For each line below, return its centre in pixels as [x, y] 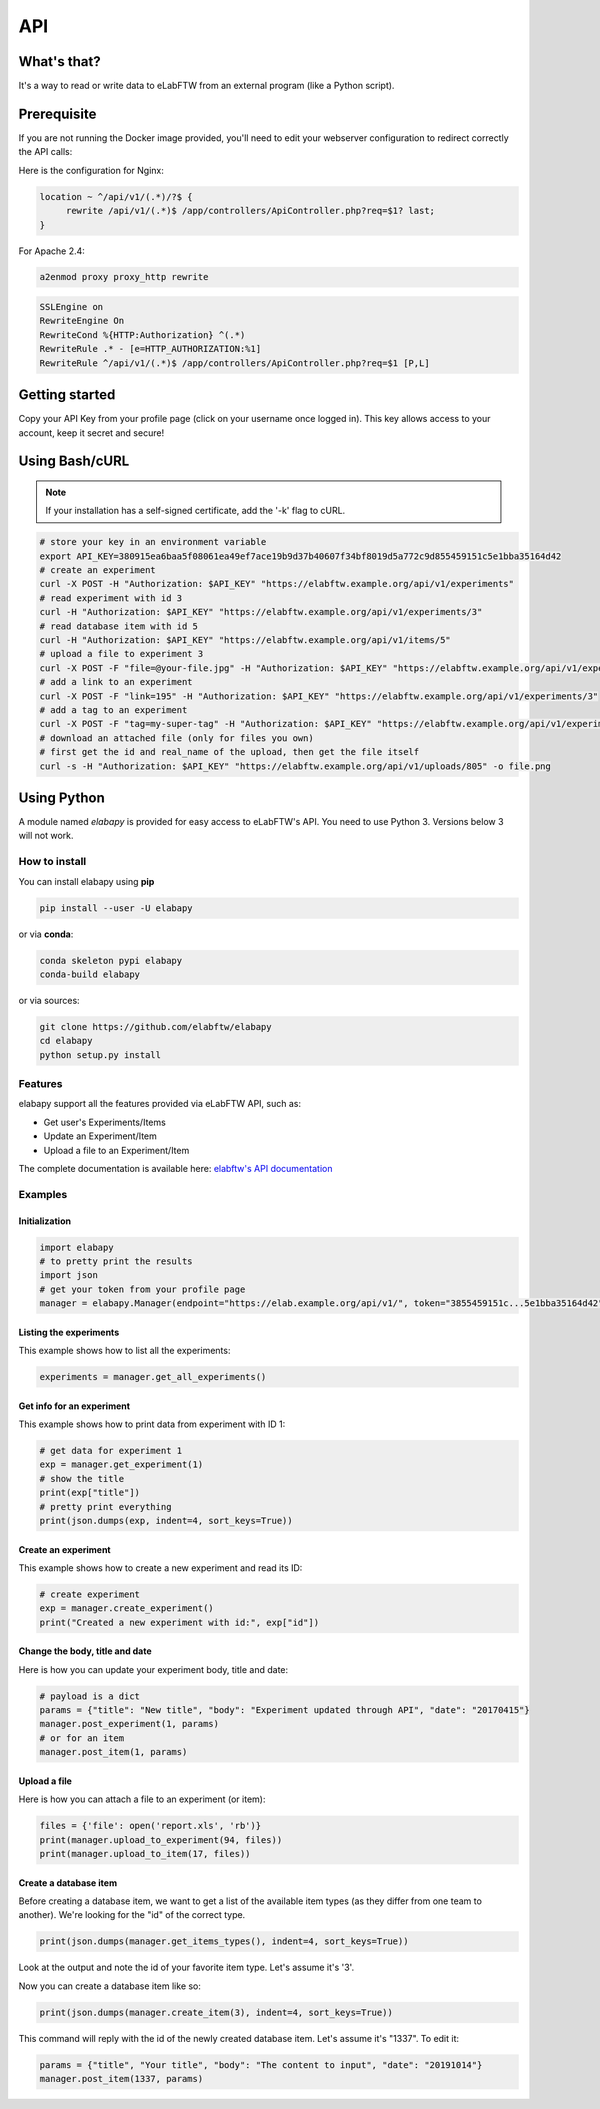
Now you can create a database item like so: [110, 1986]
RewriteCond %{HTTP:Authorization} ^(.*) [142, 334]
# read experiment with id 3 [111, 598]
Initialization [45, 1221]
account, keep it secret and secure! [91, 432]
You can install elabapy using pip [86, 881]
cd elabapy [66, 1041]
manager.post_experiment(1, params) [129, 1724]
